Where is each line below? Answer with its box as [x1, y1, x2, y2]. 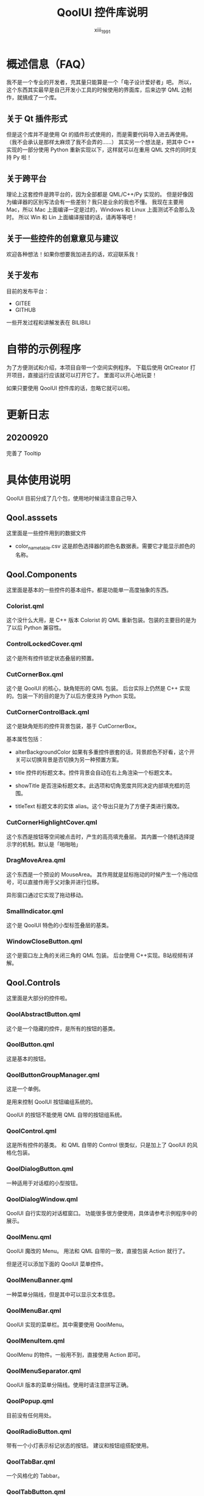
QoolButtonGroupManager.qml [6, 1071, 100, 1079]
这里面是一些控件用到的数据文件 [6, 529, 86, 537]
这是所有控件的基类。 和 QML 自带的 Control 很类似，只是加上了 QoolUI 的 [6, 1141, 193, 1149]
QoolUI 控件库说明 [57, 5, 148, 20]
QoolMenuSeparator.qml [6, 1367, 81, 1375]
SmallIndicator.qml [6, 907, 64, 916]
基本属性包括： [6, 735, 44, 743]
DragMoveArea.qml [6, 856, 66, 864]
